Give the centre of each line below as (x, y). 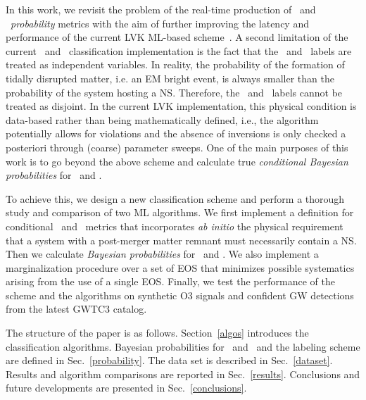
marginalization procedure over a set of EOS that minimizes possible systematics (180, 267)
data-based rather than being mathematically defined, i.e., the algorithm (162, 119)
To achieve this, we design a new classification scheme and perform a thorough (175, 198)
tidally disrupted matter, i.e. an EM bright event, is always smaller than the (170, 78)
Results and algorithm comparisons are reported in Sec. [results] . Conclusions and (183, 374)
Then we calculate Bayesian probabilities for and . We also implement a (162, 254)
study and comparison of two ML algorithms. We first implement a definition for (180, 212)
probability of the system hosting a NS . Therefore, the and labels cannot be (174, 92)
